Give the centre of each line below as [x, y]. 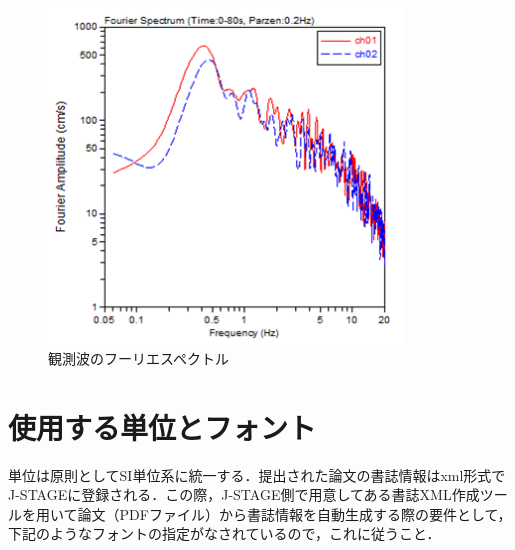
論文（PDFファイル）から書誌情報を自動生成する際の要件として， [294, 513]
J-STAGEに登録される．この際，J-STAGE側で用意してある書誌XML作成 [244, 494]
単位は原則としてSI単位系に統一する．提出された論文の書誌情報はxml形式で [257, 474]
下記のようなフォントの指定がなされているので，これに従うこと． [224, 533]
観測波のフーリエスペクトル [139, 357]
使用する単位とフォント [162, 426]
